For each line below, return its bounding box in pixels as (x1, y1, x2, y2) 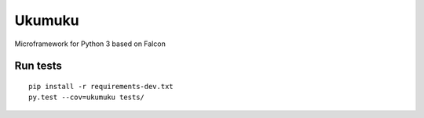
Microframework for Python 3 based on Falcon (14, 39, 166, 48)
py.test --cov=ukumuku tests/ (28, 93, 145, 102)
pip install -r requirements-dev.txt (28, 82, 174, 91)
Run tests (14, 59, 62, 73)
